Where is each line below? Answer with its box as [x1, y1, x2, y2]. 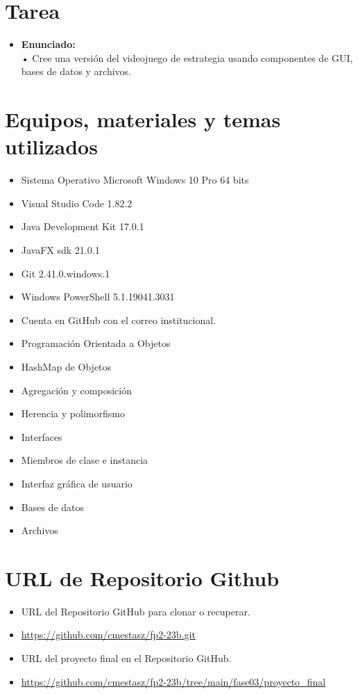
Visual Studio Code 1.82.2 [21, 195, 133, 210]
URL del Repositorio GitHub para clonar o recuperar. [21, 604, 250, 618]
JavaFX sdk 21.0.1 [21, 243, 100, 257]
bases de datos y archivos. [21, 64, 132, 79]
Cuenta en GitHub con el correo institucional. [21, 312, 216, 327]
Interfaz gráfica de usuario [21, 476, 133, 490]
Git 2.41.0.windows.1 [21, 266, 110, 280]
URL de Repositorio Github [5, 563, 280, 592]
